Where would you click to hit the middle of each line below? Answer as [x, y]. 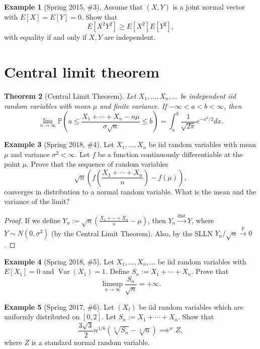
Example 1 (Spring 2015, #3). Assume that [73, 7]
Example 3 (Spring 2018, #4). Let [59, 144]
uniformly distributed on [42, 317]
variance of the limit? [37, 201]
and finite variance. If [133, 106]
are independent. [130, 37]
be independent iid [208, 95]
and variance [30, 154]
